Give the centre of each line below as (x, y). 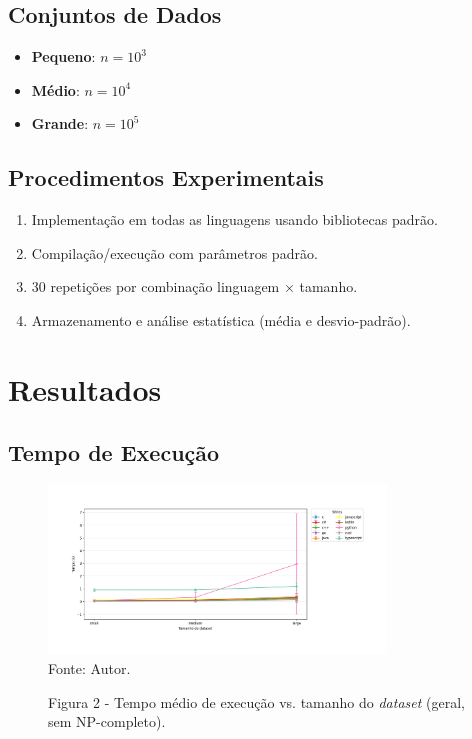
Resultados (85, 388)
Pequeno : (63, 56)
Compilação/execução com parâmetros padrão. (174, 252)
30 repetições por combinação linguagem (155, 286)
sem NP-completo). (107, 721)
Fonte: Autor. (89, 667)
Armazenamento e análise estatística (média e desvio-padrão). (221, 319)
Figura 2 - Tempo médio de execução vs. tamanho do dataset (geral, (256, 701)
